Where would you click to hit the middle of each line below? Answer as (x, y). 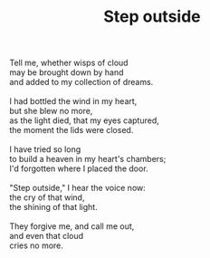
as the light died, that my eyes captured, (85, 120)
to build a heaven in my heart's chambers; (88, 159)
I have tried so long (45, 149)
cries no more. (36, 245)
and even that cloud (47, 236)
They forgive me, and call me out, (72, 226)
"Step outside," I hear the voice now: (78, 188)
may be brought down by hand (67, 72)
